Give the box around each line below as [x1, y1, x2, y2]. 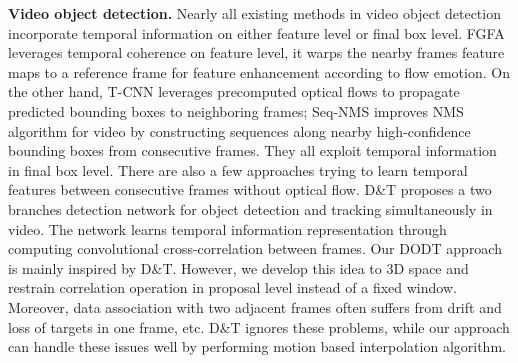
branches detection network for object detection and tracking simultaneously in [8, 198, 493, 219]
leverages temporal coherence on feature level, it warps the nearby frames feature [8, 42, 505, 63]
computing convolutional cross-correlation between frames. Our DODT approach [8, 238, 502, 259]
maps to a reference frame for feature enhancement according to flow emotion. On [8, 61, 510, 82]
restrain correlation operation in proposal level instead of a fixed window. [8, 277, 457, 298]
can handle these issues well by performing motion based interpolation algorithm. [8, 336, 506, 357]
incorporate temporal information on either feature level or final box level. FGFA [8, 22, 505, 43]
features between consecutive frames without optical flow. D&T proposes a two [8, 179, 492, 200]
